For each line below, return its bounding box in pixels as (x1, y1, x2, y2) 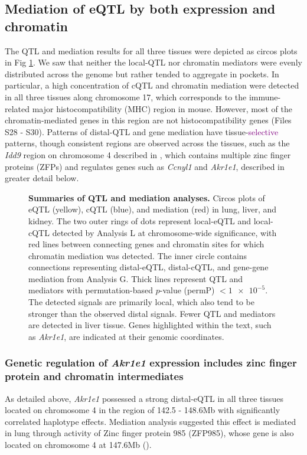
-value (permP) (159, 284, 215, 296)
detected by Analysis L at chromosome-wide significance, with (52, 226, 277, 238)
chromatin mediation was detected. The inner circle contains (28, 249, 247, 261)
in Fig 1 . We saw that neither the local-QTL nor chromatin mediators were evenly (5, 56, 302, 68)
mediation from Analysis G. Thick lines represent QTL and (28, 272, 243, 284)
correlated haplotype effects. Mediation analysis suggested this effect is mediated (5, 415, 296, 427)
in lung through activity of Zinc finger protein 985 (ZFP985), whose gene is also (5, 427, 294, 439)
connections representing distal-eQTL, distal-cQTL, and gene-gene (28, 261, 269, 273)
